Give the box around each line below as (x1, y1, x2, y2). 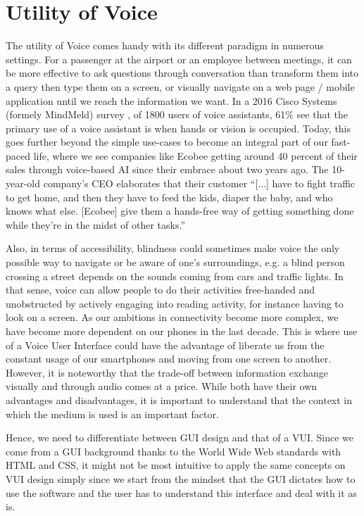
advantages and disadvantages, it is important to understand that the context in (6, 392, 353, 407)
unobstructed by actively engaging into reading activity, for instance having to (6, 296, 344, 310)
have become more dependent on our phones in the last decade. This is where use (6, 324, 357, 338)
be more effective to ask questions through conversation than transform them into (6, 65, 359, 80)
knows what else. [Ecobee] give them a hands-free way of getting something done (6, 203, 354, 218)
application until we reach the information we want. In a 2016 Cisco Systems (6, 93, 337, 108)
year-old (6, 176, 41, 191)
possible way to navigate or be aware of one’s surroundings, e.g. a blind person (6, 255, 345, 270)
